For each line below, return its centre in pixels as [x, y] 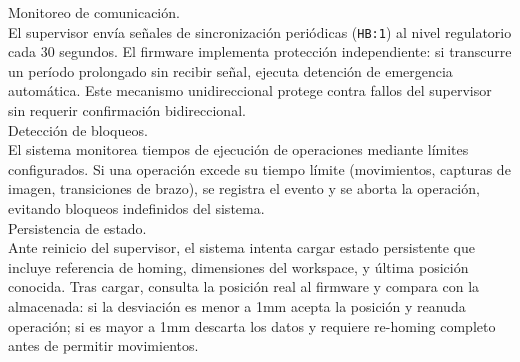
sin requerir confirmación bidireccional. [127, 110]
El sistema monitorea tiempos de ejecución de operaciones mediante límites [238, 149]
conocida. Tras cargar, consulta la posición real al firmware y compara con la [244, 286]
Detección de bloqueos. [78, 129]
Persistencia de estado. [77, 227]
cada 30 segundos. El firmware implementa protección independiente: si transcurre [260, 51]
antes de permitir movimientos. [103, 345]
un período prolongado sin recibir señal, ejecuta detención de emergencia [230, 70]
